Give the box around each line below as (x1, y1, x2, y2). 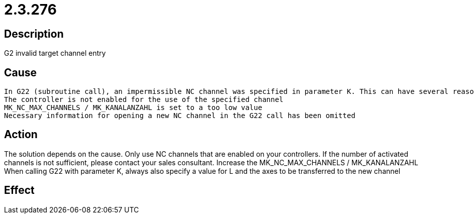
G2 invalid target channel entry (4, 49, 106, 58)
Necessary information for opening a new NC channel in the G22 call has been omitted (4, 112, 355, 120)
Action (4, 128, 38, 141)
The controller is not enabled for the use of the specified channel (4, 95, 284, 104)
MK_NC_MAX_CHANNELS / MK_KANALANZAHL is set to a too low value (4, 103, 263, 112)
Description (4, 27, 64, 40)
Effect (4, 184, 35, 197)
